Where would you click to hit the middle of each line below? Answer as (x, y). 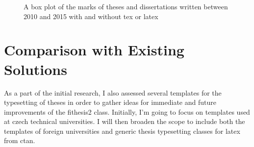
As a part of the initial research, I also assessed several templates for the (113, 92)
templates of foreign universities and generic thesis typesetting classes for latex (122, 131)
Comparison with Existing (94, 50)
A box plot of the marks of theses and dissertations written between (126, 6)
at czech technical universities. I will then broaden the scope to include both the (125, 121)
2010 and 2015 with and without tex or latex (91, 16)
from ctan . (20, 140)
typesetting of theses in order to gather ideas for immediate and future (110, 102)
